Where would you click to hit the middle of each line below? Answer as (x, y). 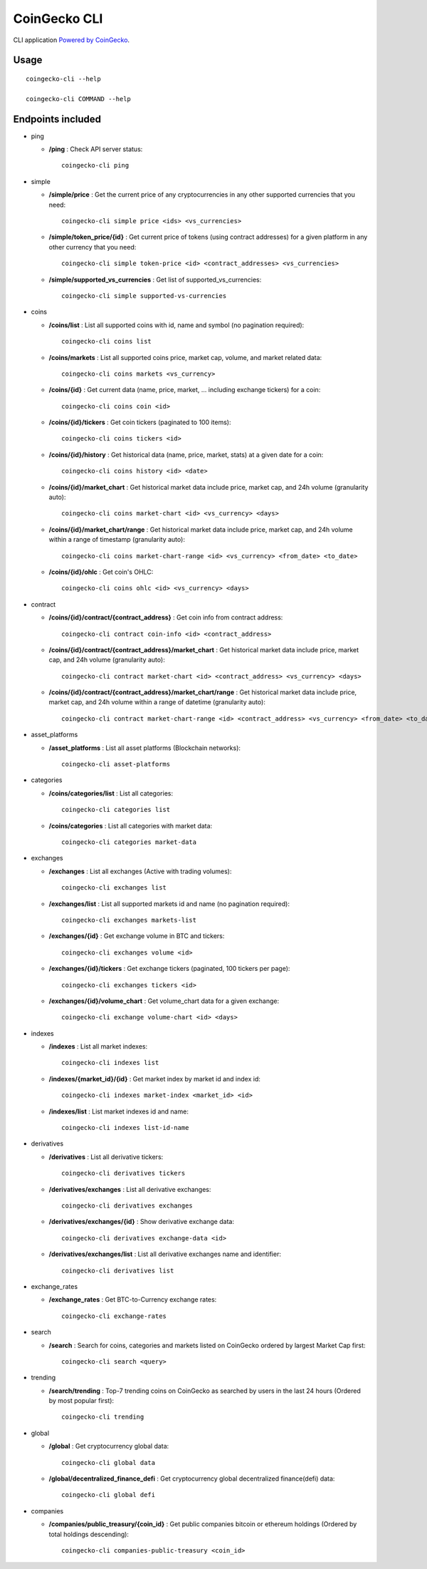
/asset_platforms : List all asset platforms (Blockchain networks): (145, 748)
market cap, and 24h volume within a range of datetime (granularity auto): (157, 702)
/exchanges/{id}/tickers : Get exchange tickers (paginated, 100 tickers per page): (169, 969)
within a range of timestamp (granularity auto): (117, 540)
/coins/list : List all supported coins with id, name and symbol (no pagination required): (176, 325)
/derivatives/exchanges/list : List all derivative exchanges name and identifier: (165, 1254)
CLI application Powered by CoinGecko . (72, 40)
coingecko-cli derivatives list (118, 1270)
